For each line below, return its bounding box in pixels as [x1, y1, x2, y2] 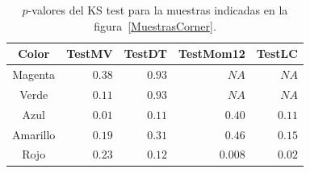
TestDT [124, 45, 168, 62]
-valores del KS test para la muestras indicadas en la [27, 2, 288, 18]
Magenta [12, 66, 56, 83]
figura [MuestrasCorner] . [94, 17, 216, 34]
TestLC [256, 45, 298, 62]
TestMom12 [178, 45, 245, 62]
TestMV [66, 45, 113, 62]
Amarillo [12, 126, 56, 142]
